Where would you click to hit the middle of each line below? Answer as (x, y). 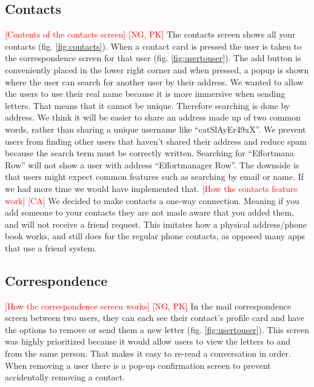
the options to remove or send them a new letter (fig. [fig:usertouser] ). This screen (157, 329)
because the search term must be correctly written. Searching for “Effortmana (150, 153)
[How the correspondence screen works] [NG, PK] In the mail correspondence (148, 306)
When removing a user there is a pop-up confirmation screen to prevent (138, 365)
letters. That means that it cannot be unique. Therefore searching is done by (148, 105)
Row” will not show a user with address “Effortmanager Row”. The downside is (152, 164)
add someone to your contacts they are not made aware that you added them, (150, 212)
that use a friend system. (51, 247)
